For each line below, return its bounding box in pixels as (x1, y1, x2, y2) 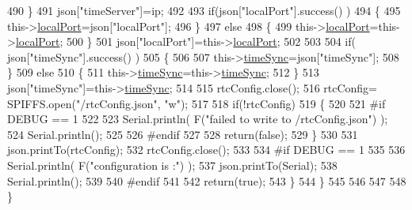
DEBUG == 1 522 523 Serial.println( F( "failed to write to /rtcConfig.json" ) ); (7, 111, 388, 127)
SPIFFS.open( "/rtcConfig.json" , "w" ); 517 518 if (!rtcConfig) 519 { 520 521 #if (7, 95, 386, 111)
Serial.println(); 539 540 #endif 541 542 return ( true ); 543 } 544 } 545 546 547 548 (7, 172, 406, 189)
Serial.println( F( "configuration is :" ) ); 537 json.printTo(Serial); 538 (7, 156, 338, 173)
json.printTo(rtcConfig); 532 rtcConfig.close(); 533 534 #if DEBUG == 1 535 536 (7, 141, 406, 158)
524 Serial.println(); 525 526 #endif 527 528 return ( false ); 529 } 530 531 (7, 126, 358, 142)
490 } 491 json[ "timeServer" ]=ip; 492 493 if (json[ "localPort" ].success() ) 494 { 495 (7, 2, 401, 18)
